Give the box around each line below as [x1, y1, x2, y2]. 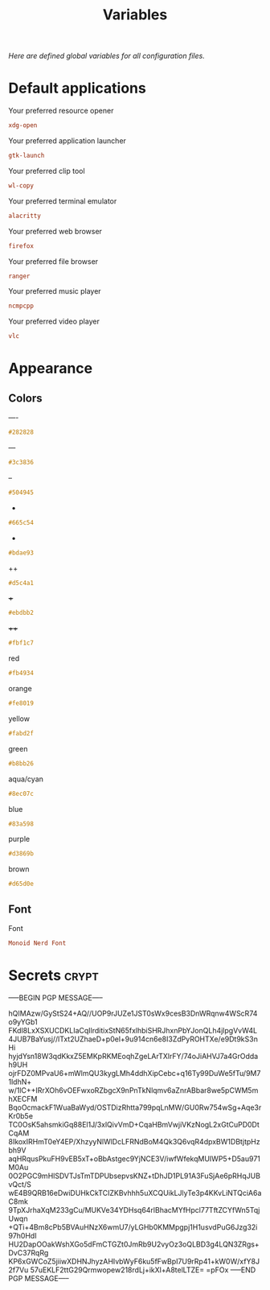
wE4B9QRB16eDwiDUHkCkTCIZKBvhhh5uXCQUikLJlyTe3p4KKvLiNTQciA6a [8, 1188, 262, 1197]
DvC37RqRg [8, 1247, 49, 1257]
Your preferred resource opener [8, 106, 114, 116]
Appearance [8, 360, 93, 377]
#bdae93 [8, 549, 35, 557]
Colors [8, 391, 43, 405]
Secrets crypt [8, 966, 99, 984]
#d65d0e [8, 880, 35, 888]
